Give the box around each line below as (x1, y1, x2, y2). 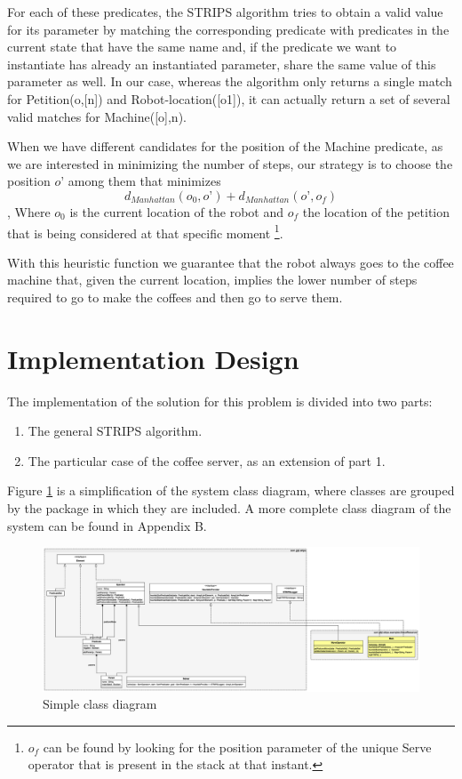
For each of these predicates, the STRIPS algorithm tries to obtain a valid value (7, 3, 443, 20)
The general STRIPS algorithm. (28, 422, 203, 440)
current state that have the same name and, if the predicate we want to (7, 37, 397, 56)
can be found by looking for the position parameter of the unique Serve (43, 737, 432, 756)
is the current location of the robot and (69, 202, 284, 221)
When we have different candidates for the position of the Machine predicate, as (7, 137, 443, 156)
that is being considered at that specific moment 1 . (7, 221, 283, 242)
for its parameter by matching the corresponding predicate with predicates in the (7, 20, 450, 38)
